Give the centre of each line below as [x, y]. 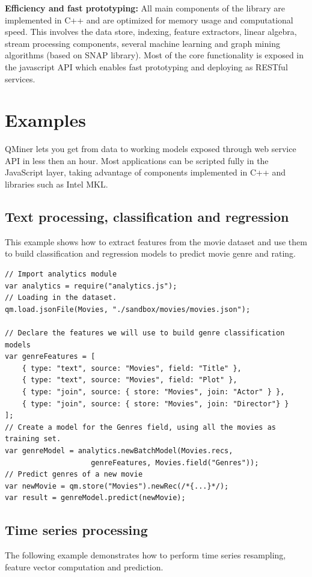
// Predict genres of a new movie [74, 475]
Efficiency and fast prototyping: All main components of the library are [145, 8]
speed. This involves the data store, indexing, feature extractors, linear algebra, [151, 32]
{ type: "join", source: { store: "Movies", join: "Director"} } [155, 404]
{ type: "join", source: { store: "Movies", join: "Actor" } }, [153, 392]
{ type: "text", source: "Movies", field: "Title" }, [132, 368]
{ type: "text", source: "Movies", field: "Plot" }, [130, 380]
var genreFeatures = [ [50, 357]
